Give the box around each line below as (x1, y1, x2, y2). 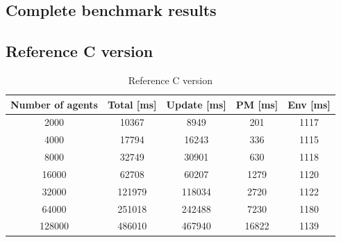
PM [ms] (235, 97, 278, 111)
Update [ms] (166, 97, 226, 111)
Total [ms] (107, 97, 157, 111)
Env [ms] (288, 97, 331, 111)
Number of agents (10, 97, 98, 111)
